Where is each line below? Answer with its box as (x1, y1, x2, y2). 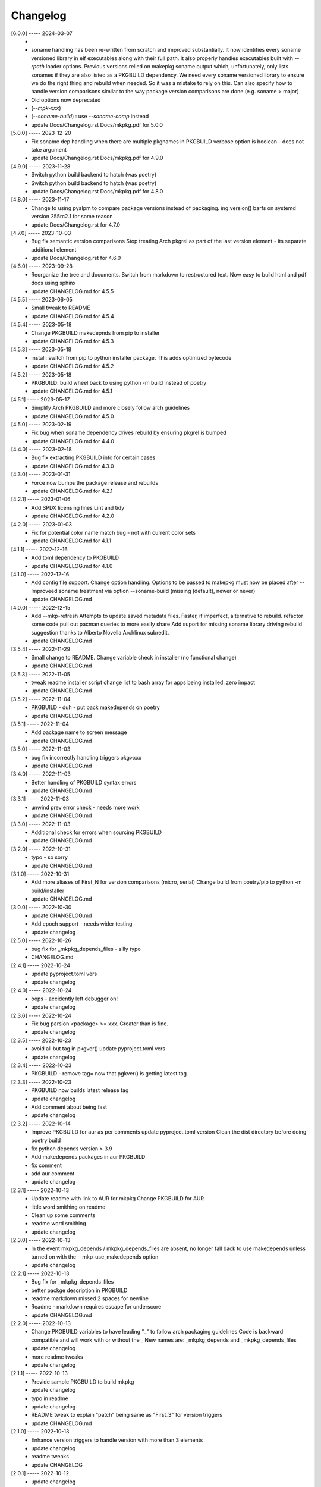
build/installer (31, 887, 65, 894)
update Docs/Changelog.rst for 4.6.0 (31, 255, 121, 262)
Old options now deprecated (31, 96, 101, 103)
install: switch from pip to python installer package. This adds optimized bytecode (31, 354, 232, 361)
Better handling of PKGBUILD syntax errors (31, 779, 137, 786)
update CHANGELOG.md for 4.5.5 (31, 287, 114, 294)
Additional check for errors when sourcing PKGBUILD (31, 829, 162, 836)
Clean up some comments (31, 1212, 96, 1219)
